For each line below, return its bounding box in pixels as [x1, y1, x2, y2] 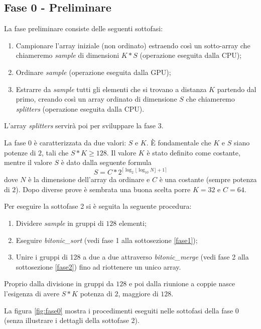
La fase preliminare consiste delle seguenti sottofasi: [4, 23, 163, 34]
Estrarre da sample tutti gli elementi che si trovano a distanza [16, 84, 207, 94]
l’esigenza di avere [4, 288, 60, 298]
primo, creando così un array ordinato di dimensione [16, 94, 177, 104]
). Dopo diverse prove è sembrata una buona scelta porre [16, 184, 191, 194]
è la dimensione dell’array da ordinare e [28, 174, 150, 185]
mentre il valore [4, 157, 52, 168]
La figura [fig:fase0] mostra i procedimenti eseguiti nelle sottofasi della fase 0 [4, 305, 239, 315]
